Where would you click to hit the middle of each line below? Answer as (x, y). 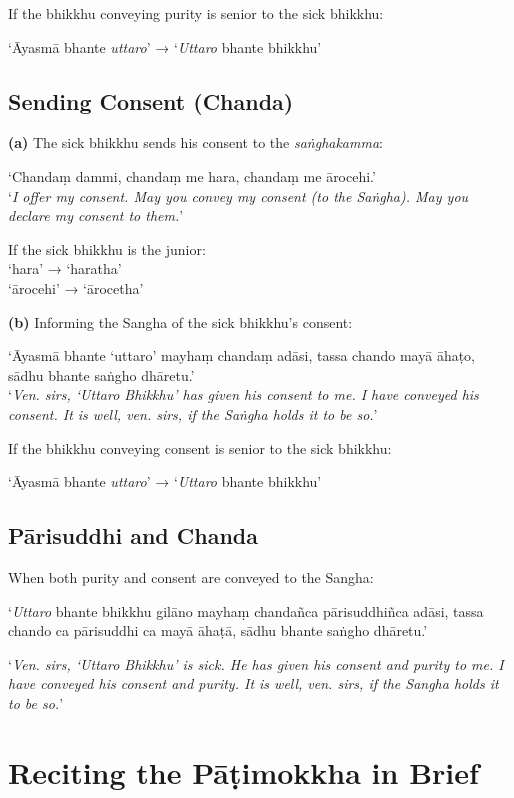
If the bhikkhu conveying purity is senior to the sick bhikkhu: (196, 13)
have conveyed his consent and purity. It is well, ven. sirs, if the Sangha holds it (253, 683)
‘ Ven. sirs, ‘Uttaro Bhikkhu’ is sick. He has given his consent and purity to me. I (256, 663)
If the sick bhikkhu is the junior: (107, 248)
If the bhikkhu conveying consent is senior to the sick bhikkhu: (200, 447)
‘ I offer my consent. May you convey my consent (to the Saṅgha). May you (238, 195)
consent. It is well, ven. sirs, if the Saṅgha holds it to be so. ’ (193, 413)
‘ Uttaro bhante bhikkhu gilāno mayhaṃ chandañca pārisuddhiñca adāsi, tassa (246, 610)
